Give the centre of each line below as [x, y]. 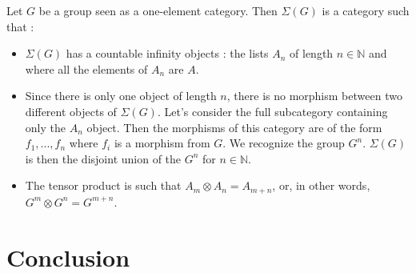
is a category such [366, 10]
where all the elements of [86, 68]
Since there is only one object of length [121, 96]
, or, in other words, [321, 185]
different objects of [71, 111]
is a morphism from [162, 143]
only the [45, 127]
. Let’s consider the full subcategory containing [272, 111]
